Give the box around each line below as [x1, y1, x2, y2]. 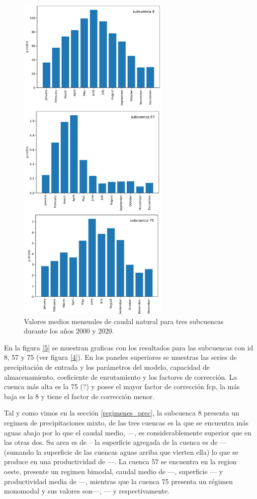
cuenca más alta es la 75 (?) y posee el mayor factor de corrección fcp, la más [4, 381, 240, 392]
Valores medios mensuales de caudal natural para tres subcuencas [24, 316, 224, 326]
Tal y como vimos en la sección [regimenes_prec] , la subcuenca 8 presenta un [4, 408, 240, 418]
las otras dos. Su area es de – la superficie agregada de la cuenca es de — [4, 437, 227, 447]
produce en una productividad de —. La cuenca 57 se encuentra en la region [4, 456, 237, 467]
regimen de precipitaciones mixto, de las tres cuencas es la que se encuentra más [4, 417, 249, 427]
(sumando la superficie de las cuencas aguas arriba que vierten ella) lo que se [4, 446, 239, 457]
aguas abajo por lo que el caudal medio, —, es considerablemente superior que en [4, 427, 252, 437]
